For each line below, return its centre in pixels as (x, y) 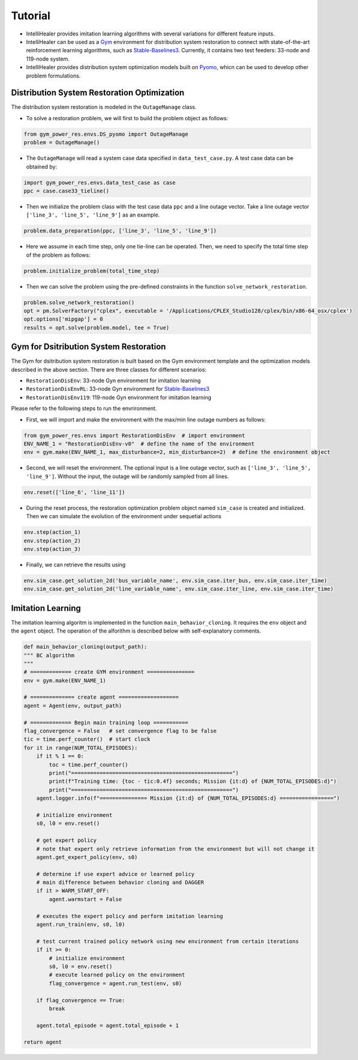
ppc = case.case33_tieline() (67, 191)
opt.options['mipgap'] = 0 (63, 319)
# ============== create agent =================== (101, 697)
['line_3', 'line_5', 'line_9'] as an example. (93, 215)
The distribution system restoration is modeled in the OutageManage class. (104, 107)
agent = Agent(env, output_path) (73, 706)
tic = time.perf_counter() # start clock (87, 739)
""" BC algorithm (49, 655)
